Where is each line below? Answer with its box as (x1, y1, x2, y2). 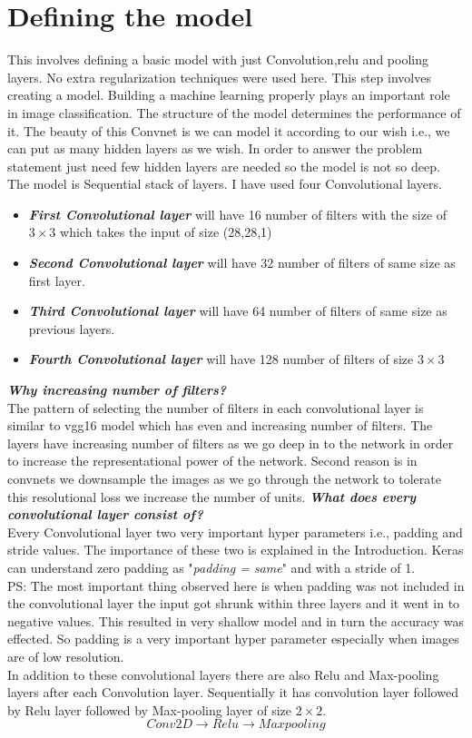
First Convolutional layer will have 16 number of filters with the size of (28, 204, 447, 223)
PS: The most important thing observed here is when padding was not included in (7, 576, 465, 595)
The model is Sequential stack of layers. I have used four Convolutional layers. (7, 174, 442, 193)
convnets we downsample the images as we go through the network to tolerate (7, 469, 441, 487)
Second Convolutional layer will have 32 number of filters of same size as (28, 253, 456, 272)
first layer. (28, 271, 85, 290)
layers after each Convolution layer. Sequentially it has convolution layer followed (7, 683, 458, 702)
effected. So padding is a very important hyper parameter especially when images (7, 629, 459, 648)
